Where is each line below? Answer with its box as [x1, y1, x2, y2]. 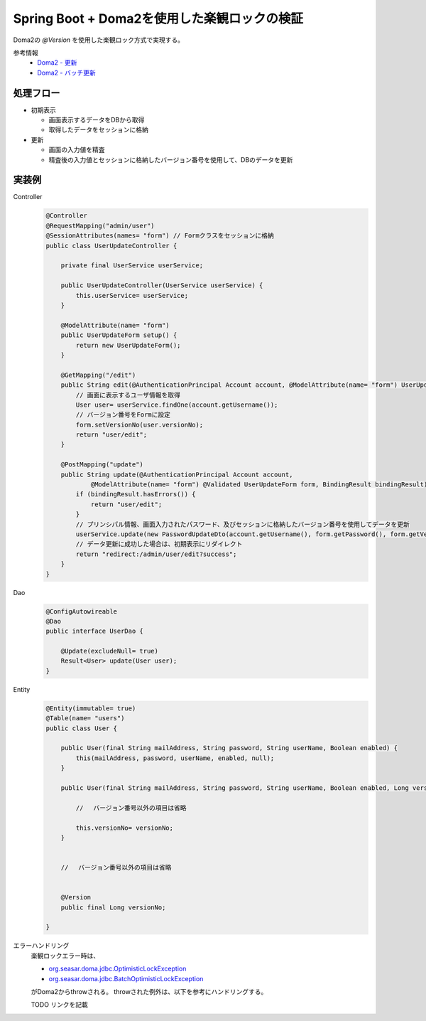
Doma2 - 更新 [37, 58, 77, 67]
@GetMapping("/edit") [60, 370, 136, 379]
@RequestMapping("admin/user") [45, 221, 155, 230]
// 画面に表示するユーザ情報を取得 [75, 391, 181, 399]
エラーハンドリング [13, 941, 70, 950]
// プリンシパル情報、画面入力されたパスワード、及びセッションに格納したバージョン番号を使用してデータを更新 [75, 520, 410, 528]
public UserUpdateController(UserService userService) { [60, 282, 263, 289]
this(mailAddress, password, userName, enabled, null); [75, 754, 275, 762]
